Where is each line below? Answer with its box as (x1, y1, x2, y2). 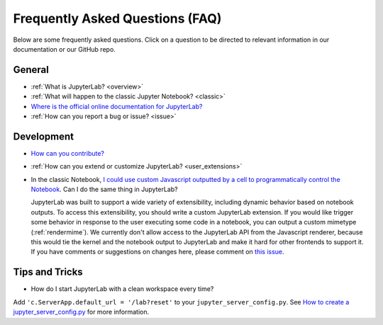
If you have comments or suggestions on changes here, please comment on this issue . (30, 248, 284, 256)
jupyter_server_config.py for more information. (13, 308, 150, 317)
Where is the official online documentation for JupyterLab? (30, 102, 203, 110)
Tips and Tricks (13, 266, 83, 278)
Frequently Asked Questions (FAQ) (13, 11, 222, 26)
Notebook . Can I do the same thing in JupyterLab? (30, 185, 178, 194)
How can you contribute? (30, 149, 105, 157)
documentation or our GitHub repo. (13, 45, 116, 53)
